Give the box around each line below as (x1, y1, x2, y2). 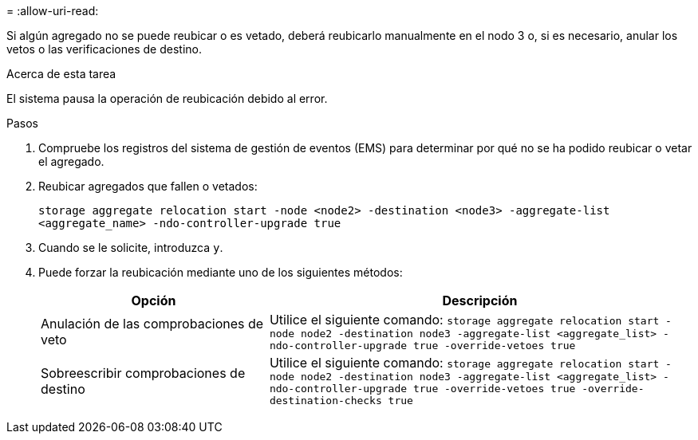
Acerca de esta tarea (6, 67, 116, 81)
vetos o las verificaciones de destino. (6, 42, 202, 56)
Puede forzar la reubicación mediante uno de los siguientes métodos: (38, 265, 403, 279)
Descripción (442, 293, 518, 308)
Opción (131, 293, 176, 308)
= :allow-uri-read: (6, 4, 99, 18)
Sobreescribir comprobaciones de (41, 364, 246, 381)
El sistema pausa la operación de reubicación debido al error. (6, 92, 328, 105)
